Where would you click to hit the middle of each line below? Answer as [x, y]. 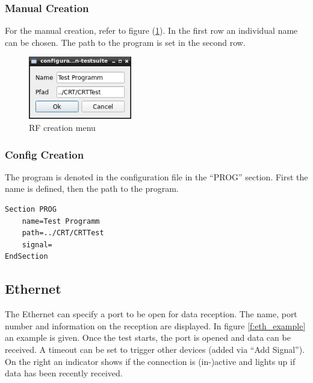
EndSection [26, 257]
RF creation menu [62, 128]
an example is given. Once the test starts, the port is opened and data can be [148, 337]
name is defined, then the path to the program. [92, 188]
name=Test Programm [61, 221]
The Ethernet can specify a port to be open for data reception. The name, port [151, 314]
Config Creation [45, 154]
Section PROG [31, 210]
